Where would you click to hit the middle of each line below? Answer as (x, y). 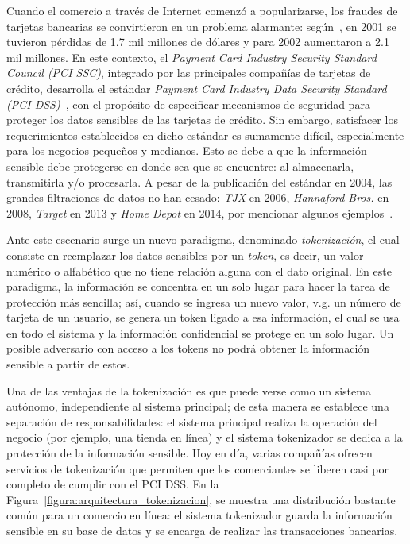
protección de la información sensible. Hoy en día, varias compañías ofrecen (190, 453)
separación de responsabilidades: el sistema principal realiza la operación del (192, 421)
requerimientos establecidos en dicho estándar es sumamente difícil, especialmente (205, 135)
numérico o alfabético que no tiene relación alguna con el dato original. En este (199, 270)
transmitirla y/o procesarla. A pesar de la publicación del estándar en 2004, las (199, 181)
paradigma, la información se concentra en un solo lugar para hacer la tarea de (198, 286)
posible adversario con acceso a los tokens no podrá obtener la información (188, 348)
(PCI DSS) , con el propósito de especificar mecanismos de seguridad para (188, 104)
